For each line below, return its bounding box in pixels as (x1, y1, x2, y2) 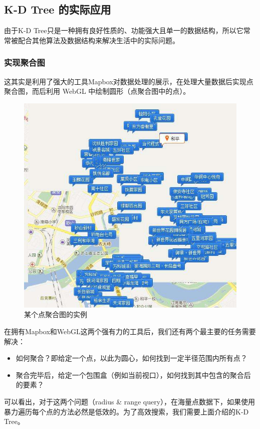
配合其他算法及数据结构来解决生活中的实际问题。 (18, 35, 179, 45)
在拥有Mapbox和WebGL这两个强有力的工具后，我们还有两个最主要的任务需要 (4, 326, 256, 336)
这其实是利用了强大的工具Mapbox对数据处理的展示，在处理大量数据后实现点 (4, 76, 253, 86)
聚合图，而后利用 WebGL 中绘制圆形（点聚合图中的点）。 (4, 86, 190, 96)
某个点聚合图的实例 (24, 309, 87, 320)
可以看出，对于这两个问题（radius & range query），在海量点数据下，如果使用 (4, 396, 255, 406)
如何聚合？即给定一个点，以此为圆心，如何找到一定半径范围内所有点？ (16, 353, 247, 363)
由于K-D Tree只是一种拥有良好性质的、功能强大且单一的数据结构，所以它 (4, 25, 243, 36)
